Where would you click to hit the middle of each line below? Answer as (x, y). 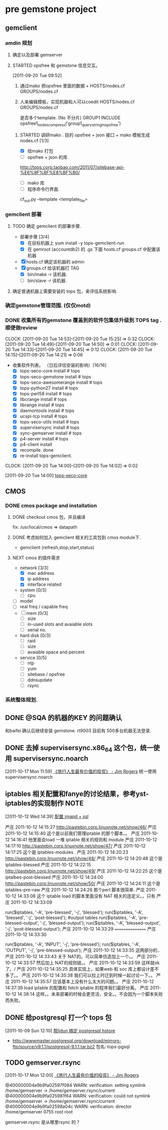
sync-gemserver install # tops (51, 433)
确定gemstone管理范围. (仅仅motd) (48, 306)
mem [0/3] (37, 613)
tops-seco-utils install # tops (49, 422)
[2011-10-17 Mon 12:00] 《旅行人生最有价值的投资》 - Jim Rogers (72, 1075)
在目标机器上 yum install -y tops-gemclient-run (76, 243)
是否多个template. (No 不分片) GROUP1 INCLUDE (70, 118)
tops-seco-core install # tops (50, 371)
